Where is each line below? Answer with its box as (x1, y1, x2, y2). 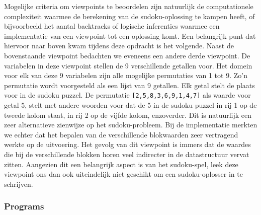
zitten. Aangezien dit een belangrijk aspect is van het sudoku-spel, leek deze (4, 159, 238, 169)
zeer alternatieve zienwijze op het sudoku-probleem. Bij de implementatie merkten (4, 119, 257, 130)
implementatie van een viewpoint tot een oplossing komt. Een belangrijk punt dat (4, 30, 256, 41)
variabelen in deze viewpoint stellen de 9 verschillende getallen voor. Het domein (4, 60, 252, 70)
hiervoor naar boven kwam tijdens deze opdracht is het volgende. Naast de (4, 40, 234, 51)
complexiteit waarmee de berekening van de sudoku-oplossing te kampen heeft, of (4, 11, 255, 21)
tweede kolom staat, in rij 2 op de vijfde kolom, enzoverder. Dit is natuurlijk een (4, 109, 252, 120)
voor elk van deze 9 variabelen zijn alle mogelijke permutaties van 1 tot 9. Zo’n (4, 70, 247, 81)
